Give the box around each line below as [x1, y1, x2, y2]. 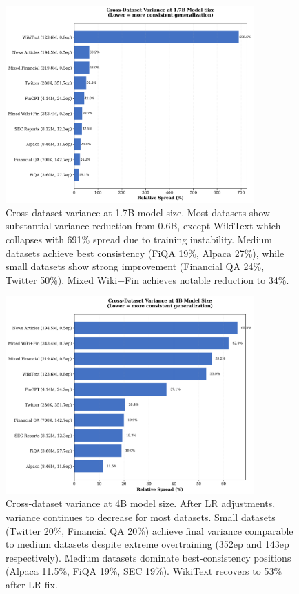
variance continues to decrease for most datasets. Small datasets [6, 509, 276, 524]
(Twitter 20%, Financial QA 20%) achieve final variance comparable [6, 523, 293, 537]
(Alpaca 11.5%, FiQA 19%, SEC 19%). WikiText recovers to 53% [6, 564, 282, 578]
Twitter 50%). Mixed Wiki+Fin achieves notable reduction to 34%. [6, 272, 289, 287]
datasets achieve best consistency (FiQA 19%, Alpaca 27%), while [6, 245, 285, 260]
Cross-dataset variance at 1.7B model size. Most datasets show [6, 205, 270, 219]
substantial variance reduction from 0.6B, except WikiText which [6, 218, 281, 233]
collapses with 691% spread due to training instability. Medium [6, 232, 272, 246]
